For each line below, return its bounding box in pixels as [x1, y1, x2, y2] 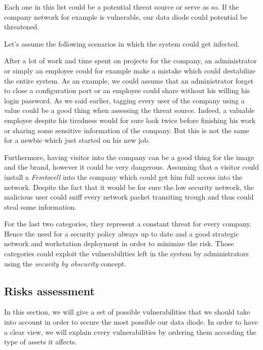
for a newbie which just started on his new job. [4, 135, 151, 145]
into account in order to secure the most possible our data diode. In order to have [4, 317, 258, 327]
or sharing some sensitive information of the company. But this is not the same [4, 125, 249, 135]
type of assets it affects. [4, 336, 77, 347]
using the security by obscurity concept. [4, 258, 127, 268]
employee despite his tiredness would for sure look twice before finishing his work [4, 114, 256, 125]
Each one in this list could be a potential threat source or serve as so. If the [4, 2, 239, 12]
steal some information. [4, 201, 77, 212]
